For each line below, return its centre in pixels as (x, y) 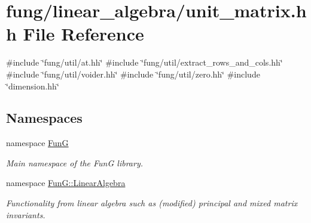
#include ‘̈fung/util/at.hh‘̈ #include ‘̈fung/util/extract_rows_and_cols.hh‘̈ (144, 62)
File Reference (83, 34)
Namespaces (44, 118)
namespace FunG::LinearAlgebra (66, 183)
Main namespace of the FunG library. (74, 162)
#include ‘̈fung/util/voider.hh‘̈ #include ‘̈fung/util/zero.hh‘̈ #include (133, 74)
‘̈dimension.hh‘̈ (33, 86)
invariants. (26, 214)
